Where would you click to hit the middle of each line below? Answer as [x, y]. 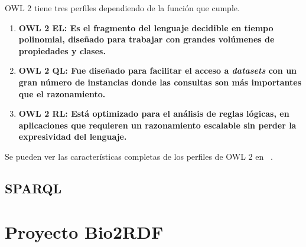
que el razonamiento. [62, 93]
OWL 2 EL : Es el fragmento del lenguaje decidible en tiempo [146, 27]
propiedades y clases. [62, 50]
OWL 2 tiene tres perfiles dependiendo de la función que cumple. [122, 8]
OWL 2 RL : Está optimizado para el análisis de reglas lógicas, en [154, 113]
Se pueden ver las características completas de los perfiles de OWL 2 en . [139, 156]
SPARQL [33, 188]
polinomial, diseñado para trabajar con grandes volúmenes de [147, 39]
